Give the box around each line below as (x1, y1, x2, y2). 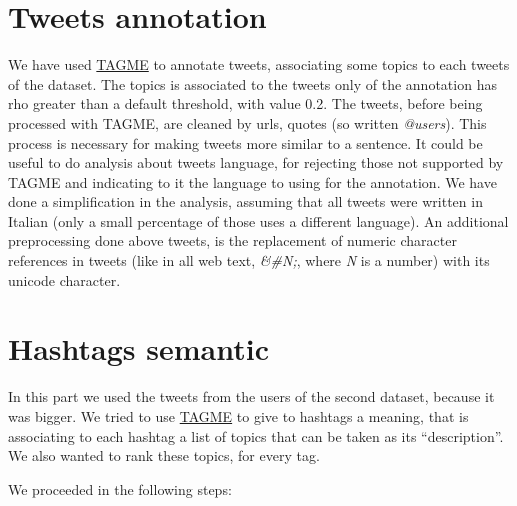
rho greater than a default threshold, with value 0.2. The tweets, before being (8, 93, 483, 114)
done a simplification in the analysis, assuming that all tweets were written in (8, 191, 483, 212)
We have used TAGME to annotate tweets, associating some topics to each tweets (8, 54, 510, 75)
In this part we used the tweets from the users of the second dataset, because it (8, 386, 495, 407)
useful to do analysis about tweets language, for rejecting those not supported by (8, 152, 504, 173)
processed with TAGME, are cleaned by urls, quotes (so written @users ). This (8, 112, 487, 133)
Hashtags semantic (8, 328, 269, 369)
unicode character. (8, 269, 121, 290)
